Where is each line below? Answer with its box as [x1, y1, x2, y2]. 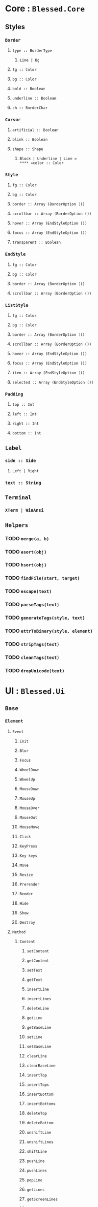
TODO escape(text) [5, 588, 52, 595]
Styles [5, 23, 25, 31]
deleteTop [26, 1111, 47, 1116]
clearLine [26, 1053, 47, 1059]
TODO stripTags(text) [5, 641, 60, 648]
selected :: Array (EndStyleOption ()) [12, 380, 94, 385]
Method [12, 929, 26, 935]
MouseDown [19, 786, 40, 791]
